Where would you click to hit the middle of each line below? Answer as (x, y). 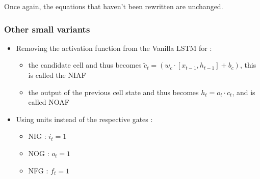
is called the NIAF (57, 75)
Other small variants (47, 29)
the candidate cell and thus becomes (85, 65)
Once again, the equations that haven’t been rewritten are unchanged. (114, 6)
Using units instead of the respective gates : (84, 119)
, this (248, 65)
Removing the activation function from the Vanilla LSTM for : (114, 48)
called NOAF (49, 102)
